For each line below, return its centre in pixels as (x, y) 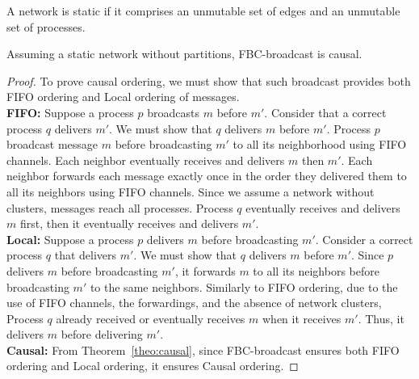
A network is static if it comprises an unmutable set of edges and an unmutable (203, 11)
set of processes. (46, 26)
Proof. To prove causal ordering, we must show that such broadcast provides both (209, 80)
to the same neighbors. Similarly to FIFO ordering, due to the (244, 286)
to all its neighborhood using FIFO (320, 144)
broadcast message (52, 144)
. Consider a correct (364, 239)
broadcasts (174, 112)
